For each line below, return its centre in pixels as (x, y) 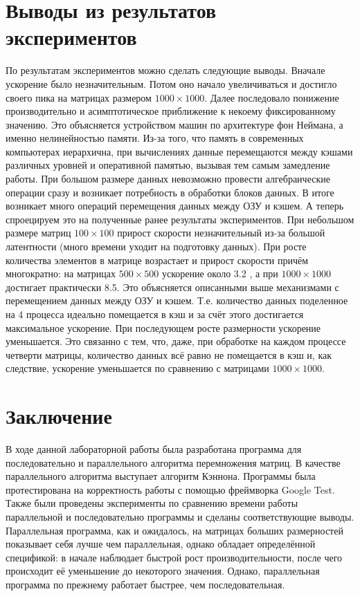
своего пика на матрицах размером (79, 97)
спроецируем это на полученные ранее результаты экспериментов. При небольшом (180, 219)
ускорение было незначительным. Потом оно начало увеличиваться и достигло (171, 83)
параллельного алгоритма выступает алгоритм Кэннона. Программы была (161, 476)
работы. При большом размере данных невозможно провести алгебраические (168, 179)
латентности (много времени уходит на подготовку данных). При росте (156, 246)
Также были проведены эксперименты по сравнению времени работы (152, 503)
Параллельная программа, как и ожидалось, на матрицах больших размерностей (174, 530)
